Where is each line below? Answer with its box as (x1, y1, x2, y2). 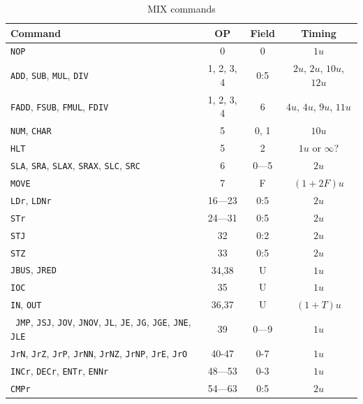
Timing (301, 25, 336, 40)
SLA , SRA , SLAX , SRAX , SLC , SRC (10, 158, 141, 173)
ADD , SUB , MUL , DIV (10, 68, 89, 82)
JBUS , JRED (10, 262, 57, 277)
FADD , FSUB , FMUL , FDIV (10, 99, 109, 113)
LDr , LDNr (10, 192, 52, 207)
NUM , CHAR (10, 123, 52, 138)
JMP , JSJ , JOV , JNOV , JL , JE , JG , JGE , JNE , (15, 315, 191, 329)
